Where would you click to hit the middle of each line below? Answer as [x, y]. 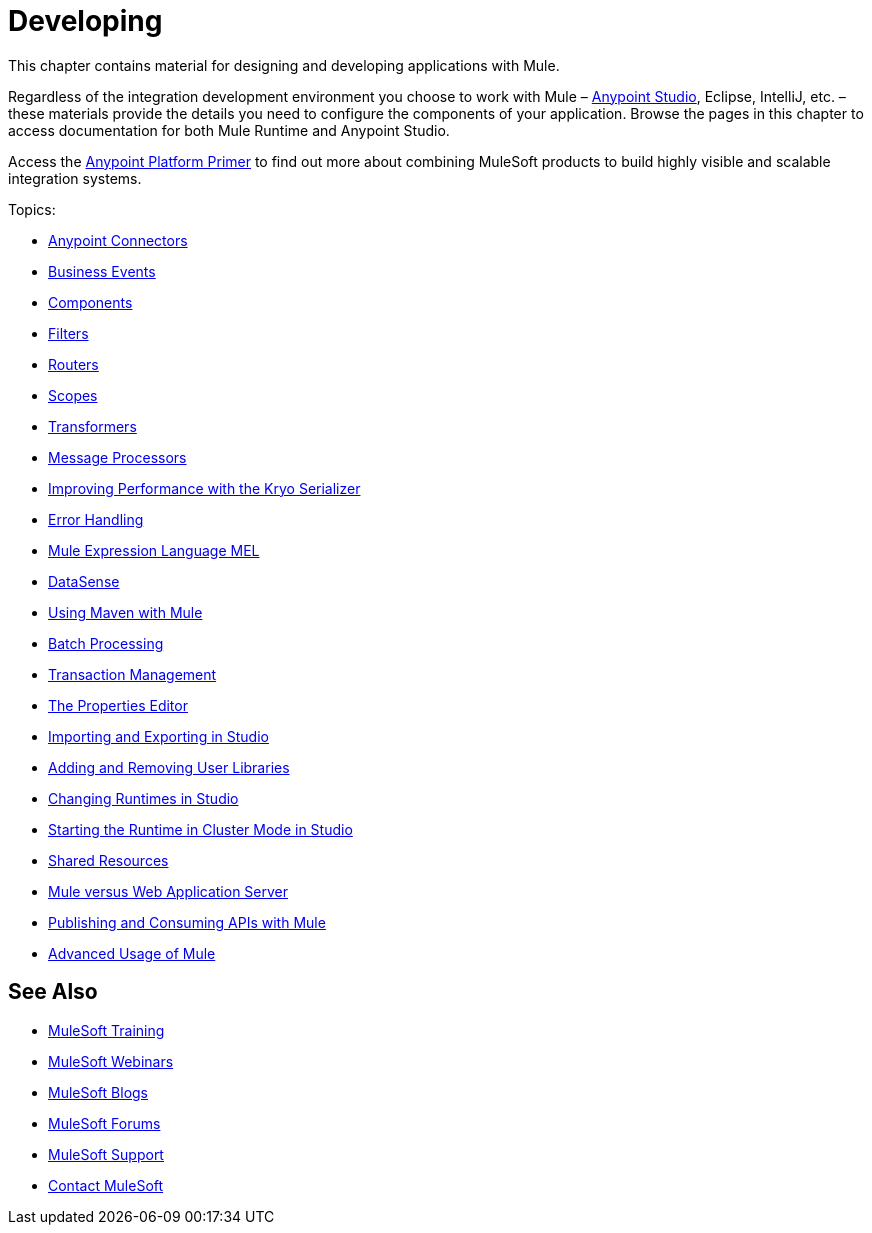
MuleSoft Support [106, 1154]
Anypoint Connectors [118, 240]
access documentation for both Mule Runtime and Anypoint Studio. [229, 130]
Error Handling [96, 519]
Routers [73, 364]
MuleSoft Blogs [98, 1092]
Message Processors [117, 457]
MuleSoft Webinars [111, 1061]
